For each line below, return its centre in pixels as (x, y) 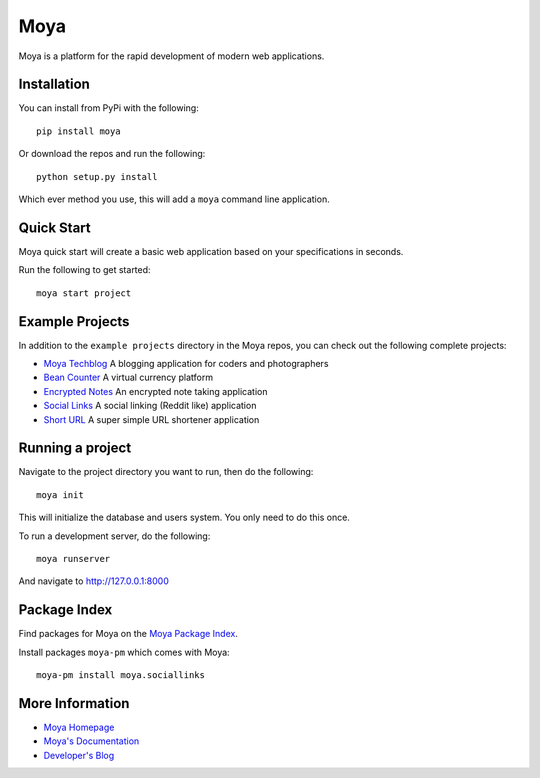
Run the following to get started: (84, 270)
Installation (54, 84)
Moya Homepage (79, 727)
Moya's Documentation (91, 741)
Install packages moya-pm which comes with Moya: (124, 652)
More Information (74, 703)
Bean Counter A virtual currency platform (128, 377)
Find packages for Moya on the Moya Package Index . (128, 634)
